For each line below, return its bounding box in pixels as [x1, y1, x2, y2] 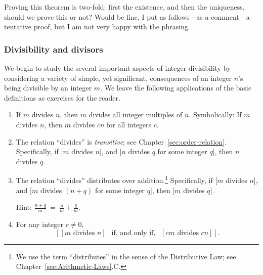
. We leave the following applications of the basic [100, 82, 251, 93]
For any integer [16, 219, 64, 230]
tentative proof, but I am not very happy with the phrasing [4, 21, 188, 32]
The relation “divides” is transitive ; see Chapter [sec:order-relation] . [16, 136, 227, 147]
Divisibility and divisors [4, 42, 103, 55]
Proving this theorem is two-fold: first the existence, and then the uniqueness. [4, 2, 245, 12]
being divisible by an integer [4, 82, 92, 93]
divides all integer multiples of [89, 109, 183, 120]
